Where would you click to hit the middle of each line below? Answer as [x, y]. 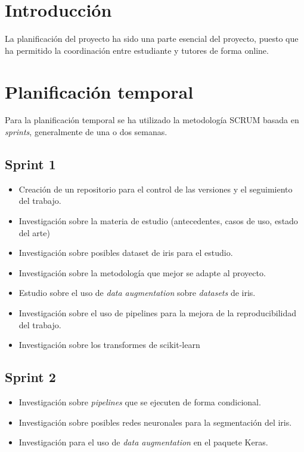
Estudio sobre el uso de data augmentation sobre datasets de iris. [137, 293]
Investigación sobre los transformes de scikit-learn [109, 345]
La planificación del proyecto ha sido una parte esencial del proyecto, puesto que [152, 39]
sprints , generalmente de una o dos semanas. [86, 132]
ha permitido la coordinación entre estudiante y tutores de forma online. [137, 50]
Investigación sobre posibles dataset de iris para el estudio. [126, 253]
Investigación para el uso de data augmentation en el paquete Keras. [143, 442]
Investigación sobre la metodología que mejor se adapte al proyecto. [142, 272]
